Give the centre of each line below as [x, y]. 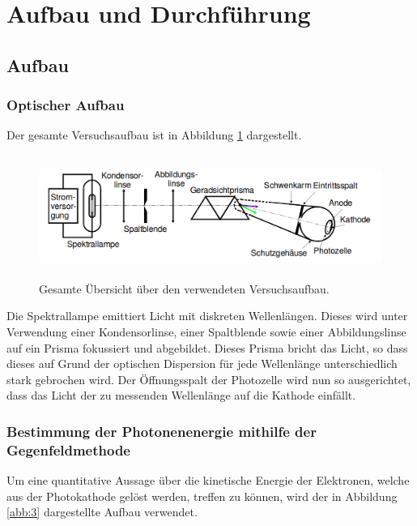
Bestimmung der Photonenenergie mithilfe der [162, 431]
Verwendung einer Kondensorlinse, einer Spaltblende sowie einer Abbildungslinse [206, 331]
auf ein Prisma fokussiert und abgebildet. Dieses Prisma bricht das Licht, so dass [207, 347]
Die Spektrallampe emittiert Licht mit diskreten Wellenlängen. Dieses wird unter [207, 316]
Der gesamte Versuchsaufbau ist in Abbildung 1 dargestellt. [154, 135]
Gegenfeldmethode [68, 449]
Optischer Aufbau [66, 105]
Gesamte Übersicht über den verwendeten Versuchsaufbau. [184, 288]
